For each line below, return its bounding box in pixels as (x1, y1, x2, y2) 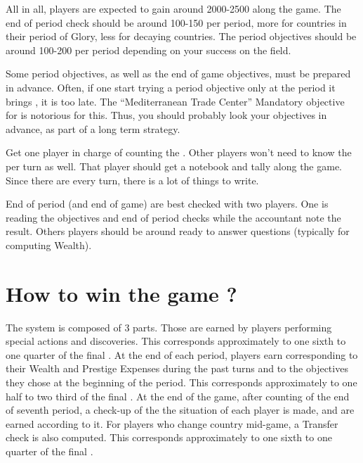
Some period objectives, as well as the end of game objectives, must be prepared (6, 66, 351, 81)
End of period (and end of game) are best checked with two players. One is (6, 196, 329, 211)
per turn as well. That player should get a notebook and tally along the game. (6, 158, 343, 173)
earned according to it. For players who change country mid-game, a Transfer (6, 416, 338, 431)
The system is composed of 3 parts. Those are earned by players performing (6, 319, 332, 334)
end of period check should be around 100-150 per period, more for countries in (6, 15, 347, 30)
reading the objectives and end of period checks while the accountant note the (6, 210, 341, 224)
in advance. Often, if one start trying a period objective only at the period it (6, 80, 336, 94)
